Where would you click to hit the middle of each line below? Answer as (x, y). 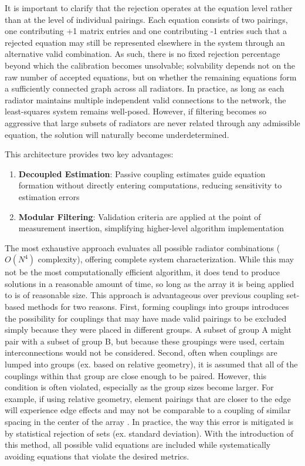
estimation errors (49, 196)
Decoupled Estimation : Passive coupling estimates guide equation (142, 173)
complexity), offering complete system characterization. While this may (166, 259)
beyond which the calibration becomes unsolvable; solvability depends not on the (150, 65)
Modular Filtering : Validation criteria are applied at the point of (140, 216)
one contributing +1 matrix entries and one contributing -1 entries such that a (146, 31)
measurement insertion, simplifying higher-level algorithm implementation (151, 228)
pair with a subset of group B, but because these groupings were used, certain (145, 341)
